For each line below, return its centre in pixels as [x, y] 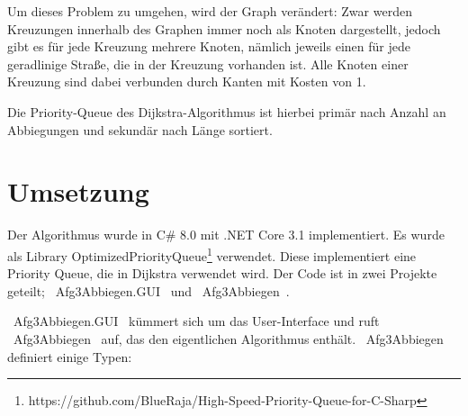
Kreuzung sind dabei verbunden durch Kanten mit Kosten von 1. [187, 81]
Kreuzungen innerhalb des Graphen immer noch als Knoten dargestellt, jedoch [224, 28]
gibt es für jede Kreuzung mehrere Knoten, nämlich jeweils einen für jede [209, 46]
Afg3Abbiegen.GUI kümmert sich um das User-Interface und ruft [196, 321]
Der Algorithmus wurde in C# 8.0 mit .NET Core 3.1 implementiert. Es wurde [226, 235]
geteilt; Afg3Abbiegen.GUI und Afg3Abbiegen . [148, 290]
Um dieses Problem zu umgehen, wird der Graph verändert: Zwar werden [210, 11]
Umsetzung [78, 191]
